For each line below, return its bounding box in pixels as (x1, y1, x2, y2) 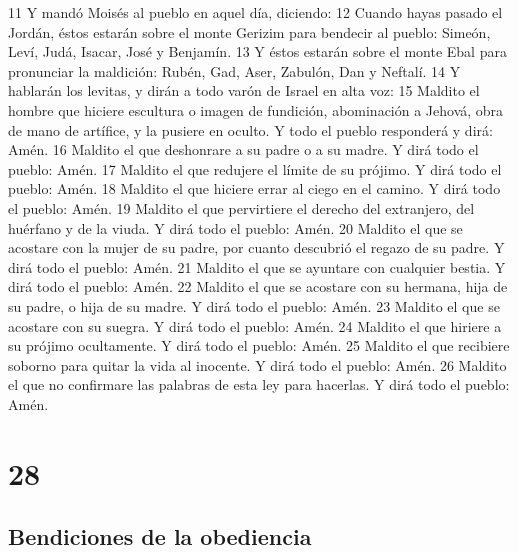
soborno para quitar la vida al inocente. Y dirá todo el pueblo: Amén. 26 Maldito (8, 354, 507, 375)
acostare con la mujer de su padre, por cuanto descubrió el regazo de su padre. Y (8, 237, 505, 258)
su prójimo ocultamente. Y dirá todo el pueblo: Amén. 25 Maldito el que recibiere (8, 335, 510, 356)
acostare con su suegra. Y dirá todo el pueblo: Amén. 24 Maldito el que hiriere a (8, 315, 502, 336)
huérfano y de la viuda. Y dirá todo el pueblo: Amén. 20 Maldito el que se (8, 217, 463, 238)
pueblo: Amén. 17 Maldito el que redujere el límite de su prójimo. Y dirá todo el (8, 158, 502, 179)
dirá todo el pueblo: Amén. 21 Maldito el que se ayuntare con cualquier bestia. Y (8, 256, 506, 277)
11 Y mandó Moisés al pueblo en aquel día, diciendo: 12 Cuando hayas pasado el (8, 2, 503, 22)
